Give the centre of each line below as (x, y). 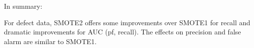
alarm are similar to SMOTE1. (50, 41)
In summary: (23, 6)
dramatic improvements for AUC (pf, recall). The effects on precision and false (123, 32)
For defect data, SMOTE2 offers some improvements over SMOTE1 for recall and (127, 22)
